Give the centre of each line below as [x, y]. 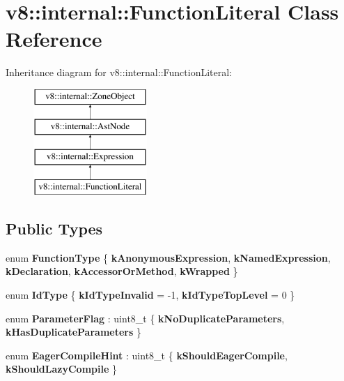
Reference [54, 39]
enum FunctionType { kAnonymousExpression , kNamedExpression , [168, 257]
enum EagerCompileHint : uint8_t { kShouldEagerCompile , [147, 355]
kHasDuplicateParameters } [74, 332]
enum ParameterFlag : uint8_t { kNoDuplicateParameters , [145, 318]
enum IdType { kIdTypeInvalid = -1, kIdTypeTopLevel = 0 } [150, 295]
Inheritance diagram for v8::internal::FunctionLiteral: [119, 72]
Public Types [54, 229]
